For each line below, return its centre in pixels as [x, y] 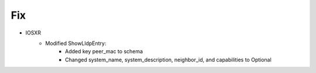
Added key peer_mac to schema [104, 51]
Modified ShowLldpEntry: [76, 43]
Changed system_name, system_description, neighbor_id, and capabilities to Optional [168, 60]
